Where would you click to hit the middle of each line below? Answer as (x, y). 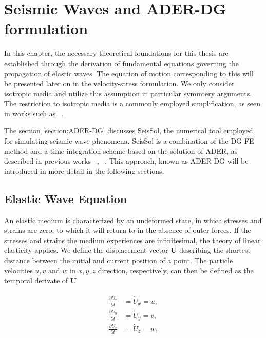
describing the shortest (215, 250)
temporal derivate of (36, 280)
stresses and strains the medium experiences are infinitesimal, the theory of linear (132, 240)
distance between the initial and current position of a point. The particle (119, 260)
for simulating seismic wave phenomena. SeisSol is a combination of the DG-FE (129, 141)
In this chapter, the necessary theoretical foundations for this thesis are (116, 53)
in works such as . (34, 113)
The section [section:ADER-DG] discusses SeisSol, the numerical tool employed (129, 131)
